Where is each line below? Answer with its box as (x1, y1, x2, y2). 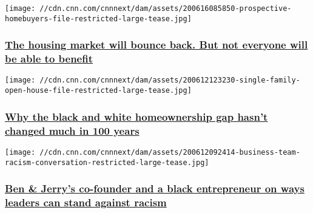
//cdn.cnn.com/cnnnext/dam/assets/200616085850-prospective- (39, 4, 292, 13)
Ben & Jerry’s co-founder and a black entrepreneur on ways (5, 181, 305, 196)
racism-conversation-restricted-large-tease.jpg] (5, 158, 209, 167)
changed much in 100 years (5, 123, 140, 138)
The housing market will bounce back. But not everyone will (5, 37, 308, 52)
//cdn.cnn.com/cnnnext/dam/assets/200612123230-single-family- (39, 76, 300, 85)
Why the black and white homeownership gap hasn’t (5, 109, 268, 124)
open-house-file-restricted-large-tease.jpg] (5, 86, 192, 95)
